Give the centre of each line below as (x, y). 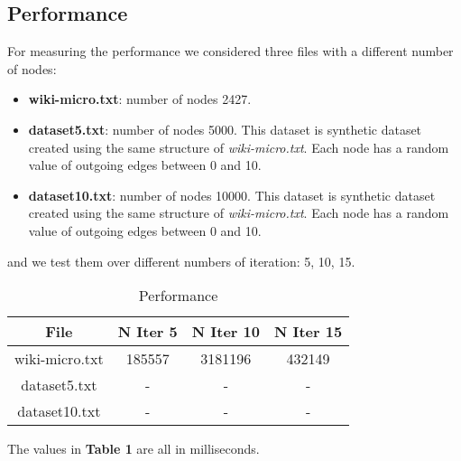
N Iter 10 (226, 332)
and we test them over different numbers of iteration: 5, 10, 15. (181, 261)
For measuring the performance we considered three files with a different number (230, 51)
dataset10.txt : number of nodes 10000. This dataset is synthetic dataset (232, 195)
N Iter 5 (148, 332)
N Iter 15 (308, 332)
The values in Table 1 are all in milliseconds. (134, 449)
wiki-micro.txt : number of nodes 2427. (140, 99)
